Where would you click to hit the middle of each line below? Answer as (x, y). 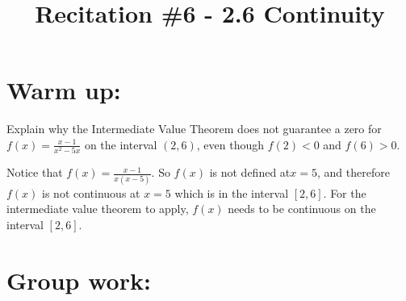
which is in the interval (232, 192)
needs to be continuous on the (302, 209)
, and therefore (353, 172)
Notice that (35, 172)
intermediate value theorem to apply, (98, 209)
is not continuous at (91, 192)
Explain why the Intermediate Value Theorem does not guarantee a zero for (194, 129)
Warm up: (64, 90)
